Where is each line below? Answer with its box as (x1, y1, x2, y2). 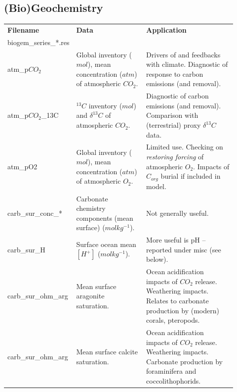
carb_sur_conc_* (7, 207, 62, 218)
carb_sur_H (7, 244, 45, 254)
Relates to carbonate (146, 295, 209, 305)
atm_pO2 (7, 161, 38, 172)
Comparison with (146, 110, 198, 120)
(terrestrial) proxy (146, 120, 201, 130)
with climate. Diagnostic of (146, 59, 228, 69)
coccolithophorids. (146, 376, 201, 386)
